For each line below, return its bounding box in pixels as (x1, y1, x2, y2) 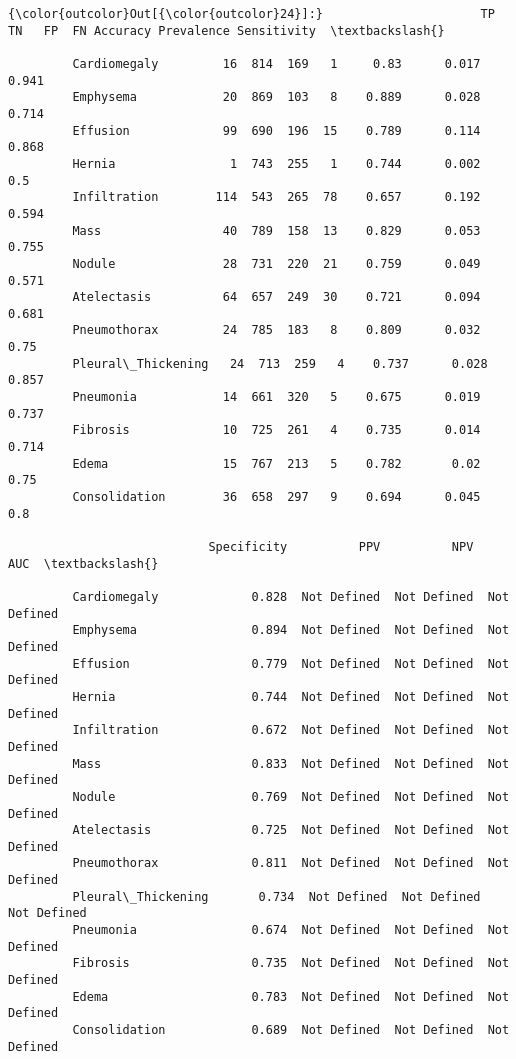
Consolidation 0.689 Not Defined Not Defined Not (72, 1023, 510, 1038)
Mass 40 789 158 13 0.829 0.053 (72, 223, 481, 238)
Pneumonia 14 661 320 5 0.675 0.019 (72, 390, 481, 405)
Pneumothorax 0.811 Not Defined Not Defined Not (72, 856, 510, 871)
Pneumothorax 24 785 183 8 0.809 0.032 (72, 323, 481, 338)
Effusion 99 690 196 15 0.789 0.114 (72, 123, 481, 138)
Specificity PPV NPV (208, 540, 474, 554)
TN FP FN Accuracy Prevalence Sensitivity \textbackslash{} (8, 23, 445, 38)
